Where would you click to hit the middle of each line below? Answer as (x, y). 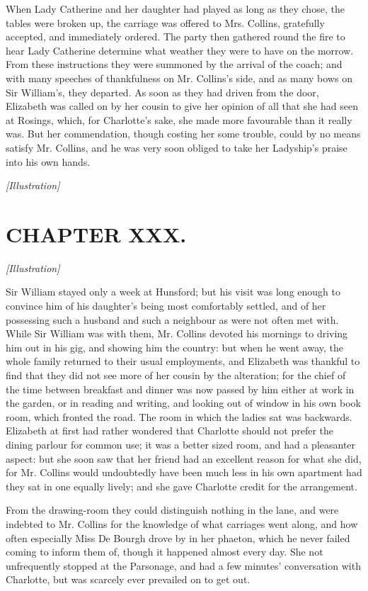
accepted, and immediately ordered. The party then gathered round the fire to (176, 36)
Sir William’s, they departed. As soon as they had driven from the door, (162, 92)
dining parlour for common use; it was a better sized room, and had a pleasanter (181, 444)
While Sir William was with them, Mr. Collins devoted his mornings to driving (177, 333)
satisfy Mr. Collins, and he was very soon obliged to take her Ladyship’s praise (177, 147)
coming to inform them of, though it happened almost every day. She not (165, 552)
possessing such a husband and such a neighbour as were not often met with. (172, 319)
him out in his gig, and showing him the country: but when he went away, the (174, 347)
